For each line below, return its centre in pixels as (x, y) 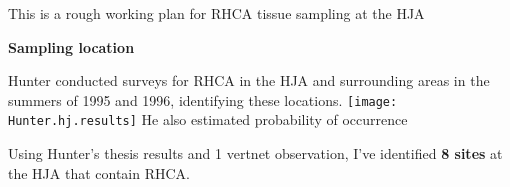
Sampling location (71, 46)
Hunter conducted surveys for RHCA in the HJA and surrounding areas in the (249, 80)
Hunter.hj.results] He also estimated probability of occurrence (208, 119)
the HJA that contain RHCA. (99, 172)
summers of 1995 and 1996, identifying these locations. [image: (203, 99)
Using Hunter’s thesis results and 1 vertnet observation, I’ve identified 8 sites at (255, 153)
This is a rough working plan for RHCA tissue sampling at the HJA (216, 13)
